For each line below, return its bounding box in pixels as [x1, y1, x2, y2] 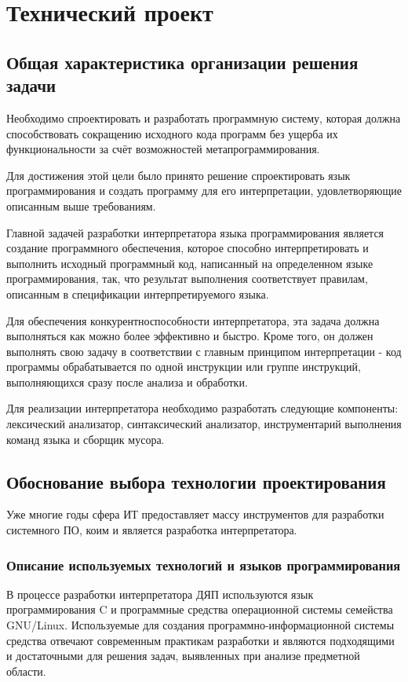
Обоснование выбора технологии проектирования [6, 469, 386, 493]
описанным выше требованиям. [6, 197, 156, 214]
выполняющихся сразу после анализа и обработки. [6, 373, 248, 390]
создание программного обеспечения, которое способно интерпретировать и [6, 240, 369, 256]
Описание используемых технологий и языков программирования [6, 555, 401, 574]
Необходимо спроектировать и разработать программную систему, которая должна [6, 109, 401, 126]
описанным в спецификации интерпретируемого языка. [6, 285, 269, 302]
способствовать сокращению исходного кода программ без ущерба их [6, 125, 338, 141]
